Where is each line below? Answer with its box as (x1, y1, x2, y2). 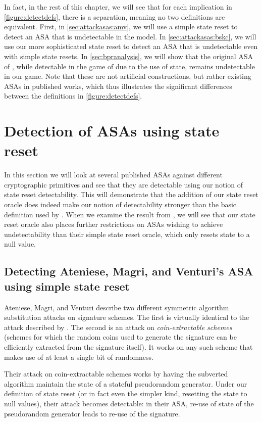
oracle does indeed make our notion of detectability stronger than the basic (4, 199, 237, 210)
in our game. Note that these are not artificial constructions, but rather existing (4, 71, 251, 81)
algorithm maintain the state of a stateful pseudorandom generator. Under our (4, 378, 247, 389)
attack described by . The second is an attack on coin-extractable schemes (4, 321, 232, 332)
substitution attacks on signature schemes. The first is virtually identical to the (4, 312, 249, 322)
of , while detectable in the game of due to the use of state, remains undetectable (4, 61, 255, 71)
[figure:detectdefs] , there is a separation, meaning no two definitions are (4, 11, 225, 22)
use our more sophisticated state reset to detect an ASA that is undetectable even (4, 41, 258, 52)
